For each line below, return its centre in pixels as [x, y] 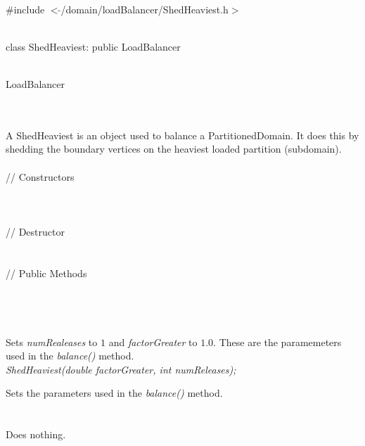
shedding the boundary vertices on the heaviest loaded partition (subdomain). [174, 149]
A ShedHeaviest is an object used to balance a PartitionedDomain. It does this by [182, 135]
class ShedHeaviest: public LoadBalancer [93, 46]
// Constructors [40, 176]
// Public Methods [46, 273]
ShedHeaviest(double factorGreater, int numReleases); [121, 369]
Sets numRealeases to [52, 342]
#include [25, 9]
